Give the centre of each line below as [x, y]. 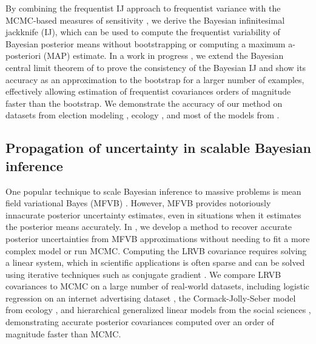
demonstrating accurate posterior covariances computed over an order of [140, 322]
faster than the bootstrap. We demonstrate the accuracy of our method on [144, 103]
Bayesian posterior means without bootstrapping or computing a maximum [146, 43]
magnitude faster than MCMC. [63, 333]
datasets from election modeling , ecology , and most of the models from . [143, 115]
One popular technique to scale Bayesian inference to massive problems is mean [153, 191]
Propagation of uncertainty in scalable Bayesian [158, 148]
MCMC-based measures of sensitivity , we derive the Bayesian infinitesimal [145, 20]
